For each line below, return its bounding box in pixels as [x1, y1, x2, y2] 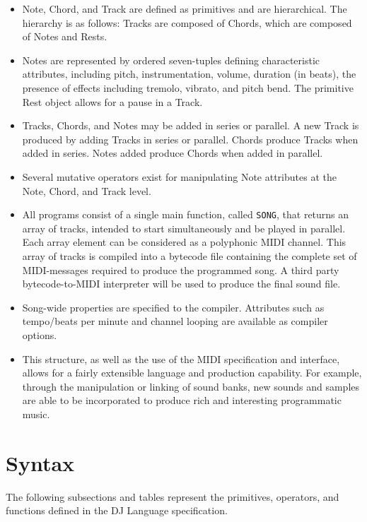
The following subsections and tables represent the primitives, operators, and [6, 489, 339, 504]
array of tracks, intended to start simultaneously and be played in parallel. [22, 220, 346, 235]
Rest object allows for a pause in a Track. [22, 94, 203, 109]
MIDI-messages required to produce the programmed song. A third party [22, 262, 339, 277]
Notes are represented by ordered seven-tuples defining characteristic [22, 52, 320, 67]
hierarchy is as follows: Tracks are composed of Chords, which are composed [22, 15, 352, 30]
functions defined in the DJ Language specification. [6, 503, 228, 518]
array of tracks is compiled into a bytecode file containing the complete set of [22, 248, 357, 263]
